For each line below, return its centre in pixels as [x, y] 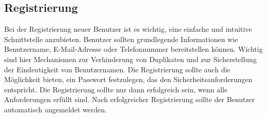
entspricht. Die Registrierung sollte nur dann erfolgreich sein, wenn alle [116, 89]
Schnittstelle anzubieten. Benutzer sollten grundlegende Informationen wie [121, 39]
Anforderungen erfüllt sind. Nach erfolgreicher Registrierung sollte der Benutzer [130, 99]
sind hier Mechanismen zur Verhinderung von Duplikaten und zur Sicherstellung [130, 59]
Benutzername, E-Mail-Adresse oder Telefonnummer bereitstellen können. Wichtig [133, 49]
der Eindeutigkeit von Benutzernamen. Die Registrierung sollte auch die [117, 69]
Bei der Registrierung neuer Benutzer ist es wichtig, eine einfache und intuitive [128, 29]
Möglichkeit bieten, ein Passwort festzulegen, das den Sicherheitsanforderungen [128, 79]
